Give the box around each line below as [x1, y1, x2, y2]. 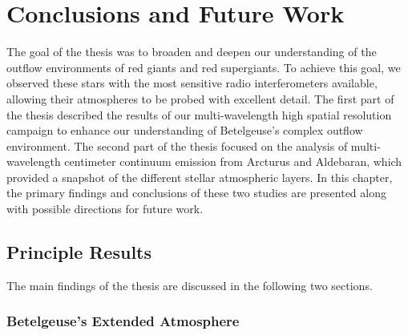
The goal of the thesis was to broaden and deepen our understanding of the [6, 43, 377, 60]
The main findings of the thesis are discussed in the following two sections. [6, 276, 373, 293]
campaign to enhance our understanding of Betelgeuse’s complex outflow [6, 122, 363, 139]
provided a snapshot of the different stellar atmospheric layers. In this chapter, [6, 168, 393, 185]
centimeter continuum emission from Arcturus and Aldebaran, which [64, 153, 402, 170]
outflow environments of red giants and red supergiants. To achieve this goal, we [6, 59, 401, 75]
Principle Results [6, 240, 151, 264]
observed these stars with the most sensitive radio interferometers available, [6, 75, 378, 91]
